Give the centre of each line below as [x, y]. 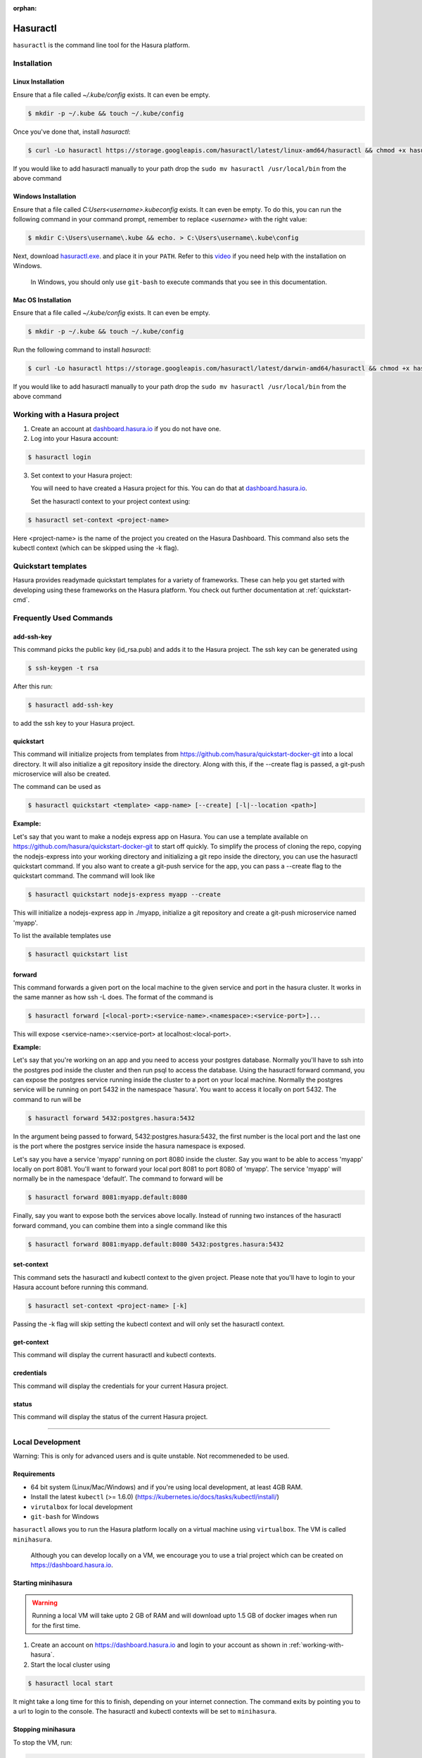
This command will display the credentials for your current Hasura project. [121, 1386]
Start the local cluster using [70, 1664]
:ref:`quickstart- [329, 590]
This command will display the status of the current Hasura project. [110, 1417]
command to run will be [47, 1099]
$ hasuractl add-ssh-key [71, 705]
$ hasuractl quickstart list [78, 954]
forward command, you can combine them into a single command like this [120, 1225]
